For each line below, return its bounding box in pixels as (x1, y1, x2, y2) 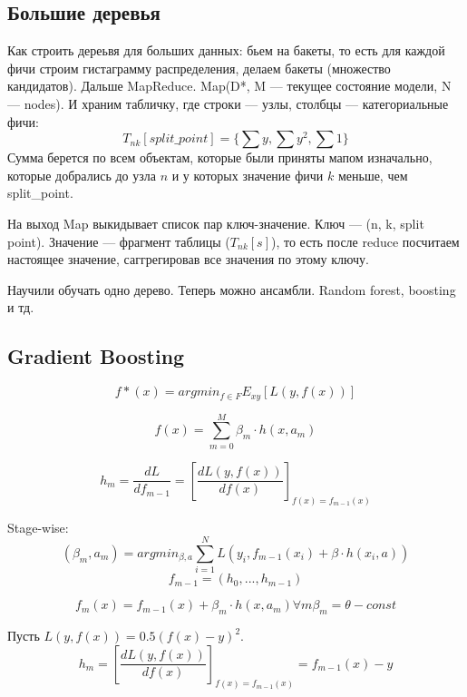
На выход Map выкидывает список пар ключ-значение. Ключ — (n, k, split (7, 213, 424, 232)
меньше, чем (337, 165, 408, 184)
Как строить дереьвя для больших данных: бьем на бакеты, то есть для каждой (7, 41, 445, 60)
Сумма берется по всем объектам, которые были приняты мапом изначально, (7, 148, 433, 167)
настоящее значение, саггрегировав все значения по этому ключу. (7, 250, 369, 269)
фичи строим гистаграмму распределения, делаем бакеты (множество (7, 58, 391, 77)
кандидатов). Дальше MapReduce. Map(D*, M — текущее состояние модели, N (7, 76, 452, 95)
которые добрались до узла (7, 165, 156, 184)
